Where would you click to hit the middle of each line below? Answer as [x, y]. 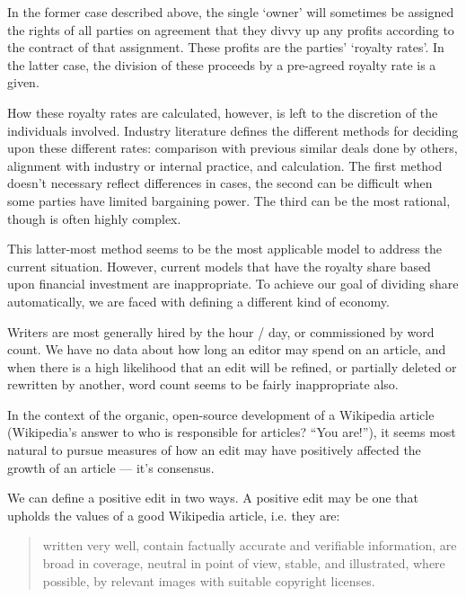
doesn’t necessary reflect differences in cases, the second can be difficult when [220, 183]
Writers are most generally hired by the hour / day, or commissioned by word [221, 331]
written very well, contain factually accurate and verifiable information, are [250, 545]
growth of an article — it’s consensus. [111, 467]
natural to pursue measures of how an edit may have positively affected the [214, 450]
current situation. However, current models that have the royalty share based [219, 266]
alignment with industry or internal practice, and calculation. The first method [225, 165]
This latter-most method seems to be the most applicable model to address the [224, 249]
